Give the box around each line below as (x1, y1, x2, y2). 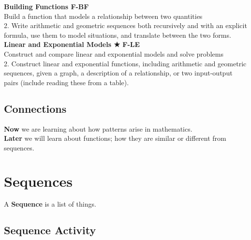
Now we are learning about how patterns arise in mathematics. (4, 123, 192, 134)
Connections (4, 101, 67, 116)
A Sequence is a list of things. (4, 199, 96, 209)
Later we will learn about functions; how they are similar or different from (4, 133, 226, 143)
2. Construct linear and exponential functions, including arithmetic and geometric (4, 58, 247, 68)
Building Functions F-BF (4, 1, 89, 11)
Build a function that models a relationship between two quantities (4, 11, 203, 21)
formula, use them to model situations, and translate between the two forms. (4, 30, 231, 40)
